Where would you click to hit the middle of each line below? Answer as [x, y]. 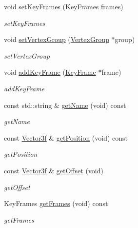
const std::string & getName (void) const [65, 105]
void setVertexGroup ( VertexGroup [57, 39]
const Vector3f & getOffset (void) [54, 170]
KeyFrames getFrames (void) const [56, 203]
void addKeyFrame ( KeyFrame [50, 72]
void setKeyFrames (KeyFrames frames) [64, 6]
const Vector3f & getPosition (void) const [66, 137]
